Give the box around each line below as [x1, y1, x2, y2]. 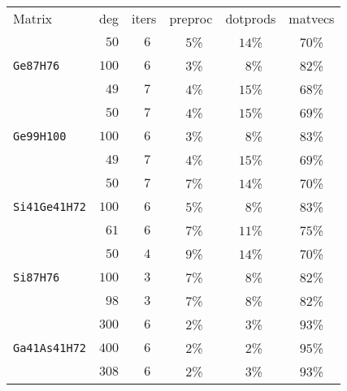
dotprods [225, 9, 276, 28]
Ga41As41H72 [13, 341, 87, 354]
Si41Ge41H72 [13, 200, 87, 213]
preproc [169, 9, 213, 28]
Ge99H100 [13, 129, 67, 143]
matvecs [288, 9, 335, 28]
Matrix [13, 9, 53, 28]
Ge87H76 [13, 58, 60, 72]
